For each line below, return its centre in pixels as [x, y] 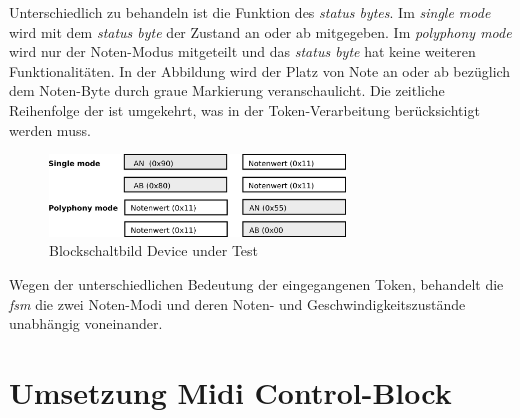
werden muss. [50, 129]
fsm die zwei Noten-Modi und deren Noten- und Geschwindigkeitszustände [237, 303]
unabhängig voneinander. [86, 323]
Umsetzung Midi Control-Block [230, 391]
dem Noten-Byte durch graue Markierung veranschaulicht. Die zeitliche [227, 90]
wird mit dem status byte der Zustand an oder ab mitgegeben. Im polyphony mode [260, 31]
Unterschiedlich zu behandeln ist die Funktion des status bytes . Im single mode [250, 12]
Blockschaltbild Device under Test [154, 250]
